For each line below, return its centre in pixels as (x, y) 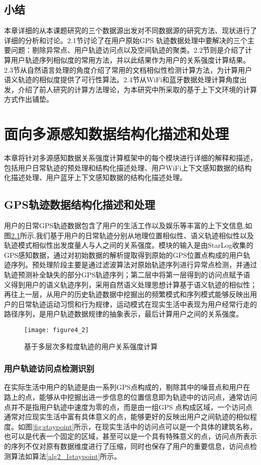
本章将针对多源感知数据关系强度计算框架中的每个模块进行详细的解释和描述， (130, 158)
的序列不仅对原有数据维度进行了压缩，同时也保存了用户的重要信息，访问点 (127, 446)
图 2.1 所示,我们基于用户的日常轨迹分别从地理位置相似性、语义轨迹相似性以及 (129, 235)
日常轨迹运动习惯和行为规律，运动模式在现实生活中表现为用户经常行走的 (137, 304)
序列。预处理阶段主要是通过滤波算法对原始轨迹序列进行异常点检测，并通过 (134, 265)
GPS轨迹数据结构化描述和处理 (80, 204)
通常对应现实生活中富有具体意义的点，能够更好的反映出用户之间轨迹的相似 (127, 417)
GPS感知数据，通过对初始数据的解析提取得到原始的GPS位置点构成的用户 (124, 255)
